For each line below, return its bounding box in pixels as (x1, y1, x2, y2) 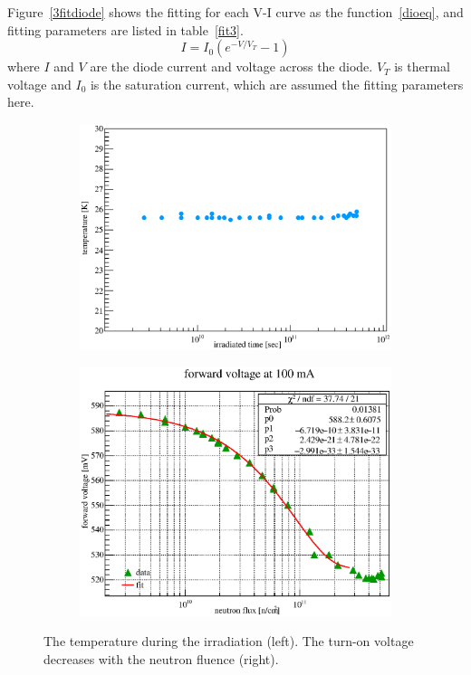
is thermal (394, 57, 450, 76)
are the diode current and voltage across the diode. (90, 57, 373, 76)
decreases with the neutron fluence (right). (43, 649, 279, 668)
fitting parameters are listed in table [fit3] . (7, 20, 244, 39)
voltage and (7, 74, 72, 93)
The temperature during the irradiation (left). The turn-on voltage (43, 632, 414, 651)
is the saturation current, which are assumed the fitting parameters (90, 74, 464, 93)
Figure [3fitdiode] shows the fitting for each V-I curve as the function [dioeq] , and (7, 3, 464, 21)
